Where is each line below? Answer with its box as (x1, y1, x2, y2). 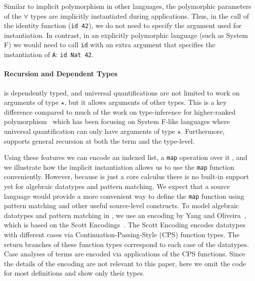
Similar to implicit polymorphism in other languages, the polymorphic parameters (4, 1, 252, 11)
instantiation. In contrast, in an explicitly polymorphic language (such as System (4, 30, 248, 40)
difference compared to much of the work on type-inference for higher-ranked (4, 106, 236, 117)
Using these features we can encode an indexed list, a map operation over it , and (4, 152, 248, 162)
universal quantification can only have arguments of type (4, 125, 175, 136)
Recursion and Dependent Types (4, 68, 118, 79)
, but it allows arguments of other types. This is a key (64, 97, 227, 107)
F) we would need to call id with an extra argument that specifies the (4, 39, 216, 50)
